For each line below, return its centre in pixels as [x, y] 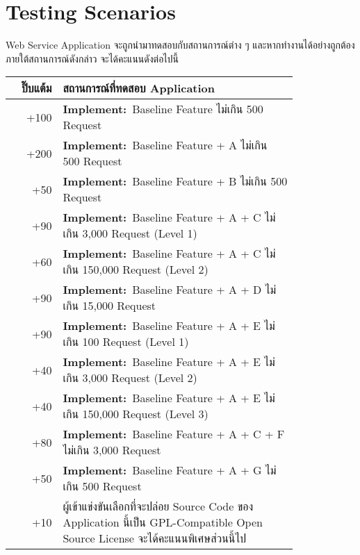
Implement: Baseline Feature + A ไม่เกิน [165, 145]
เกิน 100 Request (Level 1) [126, 342]
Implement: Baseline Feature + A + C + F [174, 434]
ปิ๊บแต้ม [36, 88]
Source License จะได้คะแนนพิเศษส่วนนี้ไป [155, 538]
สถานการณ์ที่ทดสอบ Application [139, 88]
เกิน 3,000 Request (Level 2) [130, 378]
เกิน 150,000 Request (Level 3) [136, 414]
